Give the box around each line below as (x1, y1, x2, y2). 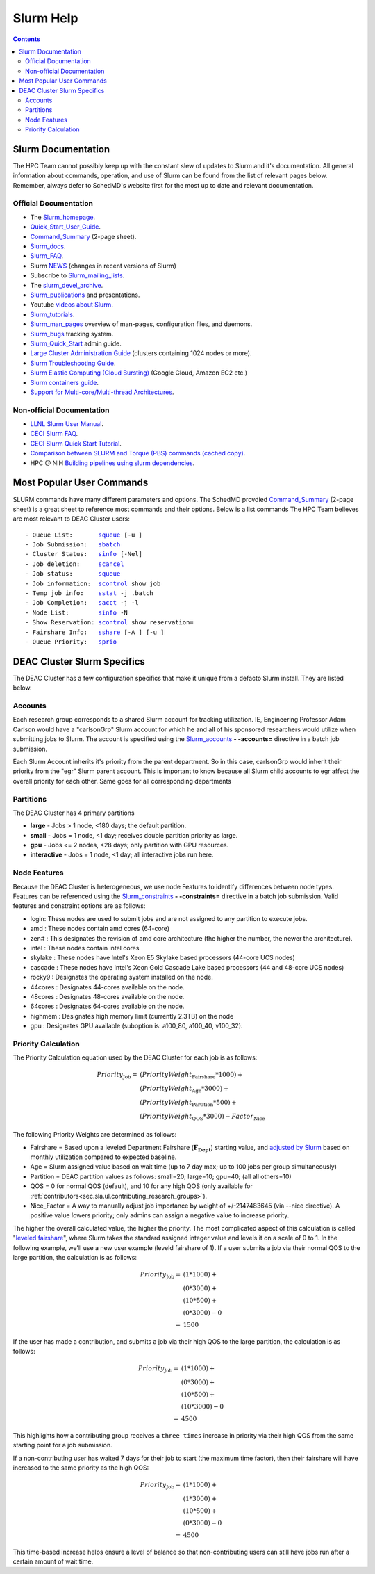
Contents (12, 35, 41, 43)
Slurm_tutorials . (30, 310, 75, 318)
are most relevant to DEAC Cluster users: (12, 514, 130, 523)
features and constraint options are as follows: (12, 902, 146, 910)
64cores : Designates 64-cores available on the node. (30, 1002, 185, 1011)
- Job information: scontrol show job (25, 579, 161, 587)
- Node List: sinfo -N (25, 608, 128, 617)
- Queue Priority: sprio (25, 638, 117, 646)
